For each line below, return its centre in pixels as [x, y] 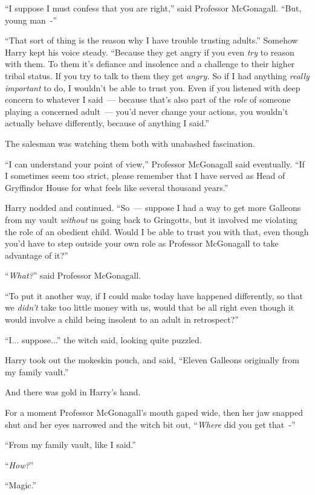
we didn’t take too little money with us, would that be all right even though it [150, 307]
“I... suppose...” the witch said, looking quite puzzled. [103, 339]
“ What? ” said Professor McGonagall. [73, 275]
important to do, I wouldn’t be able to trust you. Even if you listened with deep [153, 87]
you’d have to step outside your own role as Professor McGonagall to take [142, 243]
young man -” [31, 20]
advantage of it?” [37, 255]
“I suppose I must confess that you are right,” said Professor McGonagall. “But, [153, 8]
